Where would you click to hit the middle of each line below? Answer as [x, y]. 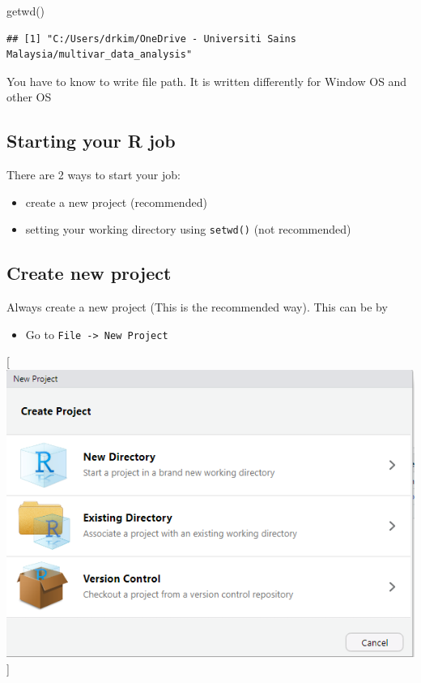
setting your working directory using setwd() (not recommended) [188, 229]
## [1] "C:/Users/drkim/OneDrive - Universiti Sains [151, 39]
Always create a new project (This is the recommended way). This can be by [197, 307]
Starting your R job [91, 141]
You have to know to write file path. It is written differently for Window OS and [207, 81]
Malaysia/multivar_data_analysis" [100, 55]
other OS [29, 97]
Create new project [89, 273]
